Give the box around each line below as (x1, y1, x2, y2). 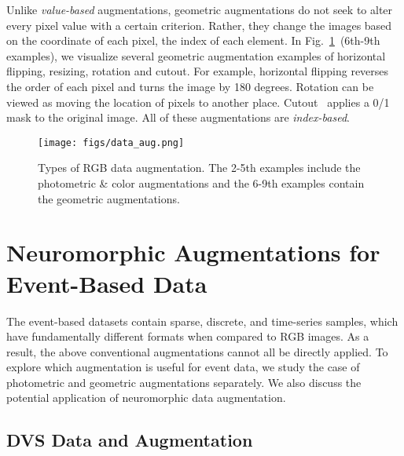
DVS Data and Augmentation (6, 428, 253, 452)
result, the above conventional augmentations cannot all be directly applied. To (6, 343, 388, 359)
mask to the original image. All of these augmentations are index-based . (6, 109, 350, 126)
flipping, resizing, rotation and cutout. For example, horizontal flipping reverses (6, 63, 389, 79)
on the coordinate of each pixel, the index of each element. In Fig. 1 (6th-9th (6, 32, 380, 49)
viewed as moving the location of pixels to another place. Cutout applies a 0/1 (6, 93, 390, 110)
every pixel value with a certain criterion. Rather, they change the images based (6, 16, 392, 33)
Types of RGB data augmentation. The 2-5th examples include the (38, 159, 361, 176)
